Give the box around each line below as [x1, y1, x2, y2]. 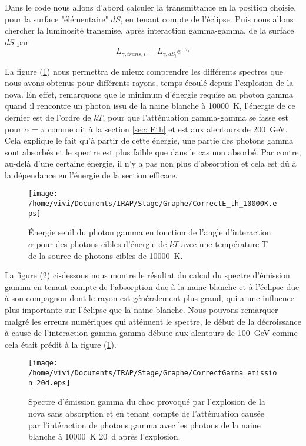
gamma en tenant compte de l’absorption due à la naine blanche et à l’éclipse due [5, 280, 300, 292]
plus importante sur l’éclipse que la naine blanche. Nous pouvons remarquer [5, 304, 278, 316]
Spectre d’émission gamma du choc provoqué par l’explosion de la [28, 395, 265, 408]
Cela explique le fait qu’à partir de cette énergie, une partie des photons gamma [5, 134, 294, 147]
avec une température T [181, 238, 268, 250]
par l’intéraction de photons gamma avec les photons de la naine [28, 418, 261, 431]
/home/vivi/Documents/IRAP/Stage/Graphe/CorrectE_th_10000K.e [28, 199, 277, 208]
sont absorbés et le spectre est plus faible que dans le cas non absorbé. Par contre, [5, 145, 301, 158]
